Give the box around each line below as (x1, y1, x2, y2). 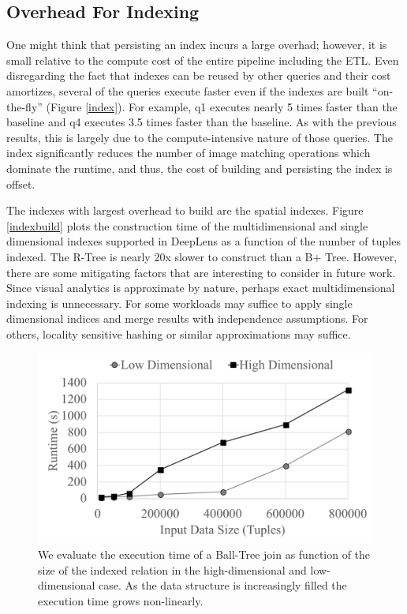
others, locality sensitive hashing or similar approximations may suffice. (6, 325, 351, 342)
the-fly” (6, 98, 43, 114)
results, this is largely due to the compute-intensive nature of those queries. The (6, 129, 393, 145)
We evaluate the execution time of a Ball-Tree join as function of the (38, 546, 371, 563)
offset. (6, 175, 35, 192)
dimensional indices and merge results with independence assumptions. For (6, 310, 368, 327)
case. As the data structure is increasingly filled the (99, 577, 347, 593)
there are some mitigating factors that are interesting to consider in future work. (6, 264, 396, 280)
